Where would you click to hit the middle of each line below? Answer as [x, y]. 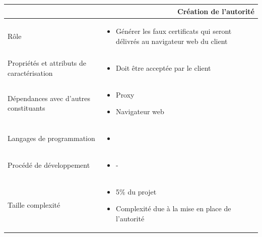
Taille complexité [34, 205]
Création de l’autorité [216, 11]
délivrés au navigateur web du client [172, 41]
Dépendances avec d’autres [49, 98]
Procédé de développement [49, 164]
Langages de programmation [51, 138]
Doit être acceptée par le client [163, 67]
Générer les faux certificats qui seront [174, 31]
